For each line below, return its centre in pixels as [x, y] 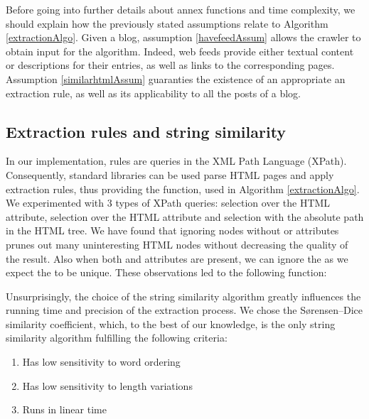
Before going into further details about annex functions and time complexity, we [181, 9]
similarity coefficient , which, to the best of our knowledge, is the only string [171, 323]
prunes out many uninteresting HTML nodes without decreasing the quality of [177, 244]
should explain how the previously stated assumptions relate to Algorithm [167, 23]
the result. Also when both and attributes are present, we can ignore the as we [177, 258]
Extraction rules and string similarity [146, 131]
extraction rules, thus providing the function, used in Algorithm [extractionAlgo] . [183, 189]
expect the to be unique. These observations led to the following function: [166, 272]
